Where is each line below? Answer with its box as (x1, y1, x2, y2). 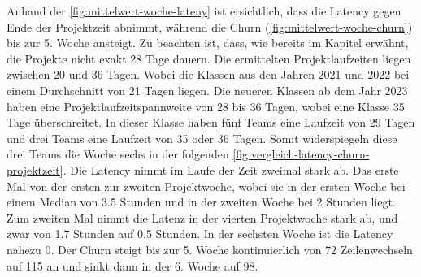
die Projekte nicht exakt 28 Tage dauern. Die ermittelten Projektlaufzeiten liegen (7, 50, 411, 67)
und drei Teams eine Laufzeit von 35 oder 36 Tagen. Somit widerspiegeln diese (7, 129, 397, 146)
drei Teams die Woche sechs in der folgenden (7, 145, 229, 162)
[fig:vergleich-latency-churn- (232, 145, 370, 162)
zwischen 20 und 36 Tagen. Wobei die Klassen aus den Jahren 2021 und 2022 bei (7, 66, 410, 83)
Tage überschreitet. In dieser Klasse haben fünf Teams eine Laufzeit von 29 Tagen (7, 114, 415, 131)
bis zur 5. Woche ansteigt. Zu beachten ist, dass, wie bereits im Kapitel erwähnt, (7, 34, 409, 51)
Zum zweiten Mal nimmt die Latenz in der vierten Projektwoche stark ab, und (7, 209, 398, 226)
